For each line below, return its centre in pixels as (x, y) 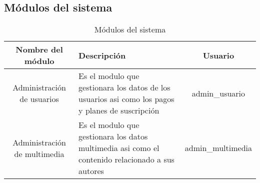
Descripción (102, 55)
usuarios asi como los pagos (126, 99)
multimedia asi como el (119, 148)
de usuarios (39, 99)
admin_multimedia (218, 148)
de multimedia (39, 153)
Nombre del (39, 49)
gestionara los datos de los (124, 87)
